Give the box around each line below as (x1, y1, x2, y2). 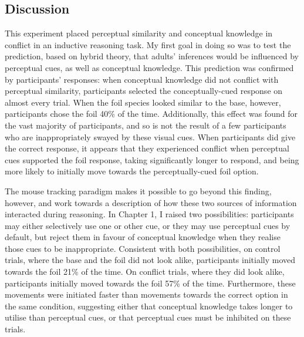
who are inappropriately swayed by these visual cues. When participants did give (5, 130, 296, 143)
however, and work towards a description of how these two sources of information (5, 196, 297, 208)
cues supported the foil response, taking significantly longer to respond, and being (5, 153, 299, 166)
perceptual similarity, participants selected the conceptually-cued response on (5, 85, 283, 97)
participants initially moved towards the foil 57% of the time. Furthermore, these (5, 277, 296, 289)
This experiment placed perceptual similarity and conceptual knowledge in (5, 27, 273, 39)
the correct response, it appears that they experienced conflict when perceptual (5, 142, 290, 154)
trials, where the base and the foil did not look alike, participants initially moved (5, 254, 296, 266)
